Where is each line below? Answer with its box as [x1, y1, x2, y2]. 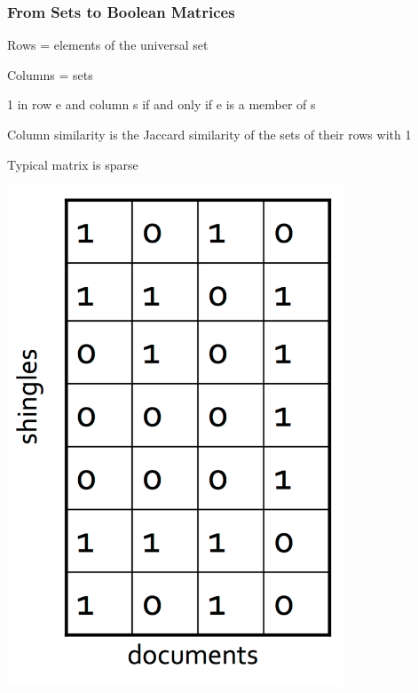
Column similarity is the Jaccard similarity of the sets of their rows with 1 [7, 125, 412, 143]
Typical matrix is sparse [7, 155, 138, 173]
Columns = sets [7, 65, 93, 84]
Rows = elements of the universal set [7, 36, 209, 54]
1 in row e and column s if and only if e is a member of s [7, 95, 316, 114]
